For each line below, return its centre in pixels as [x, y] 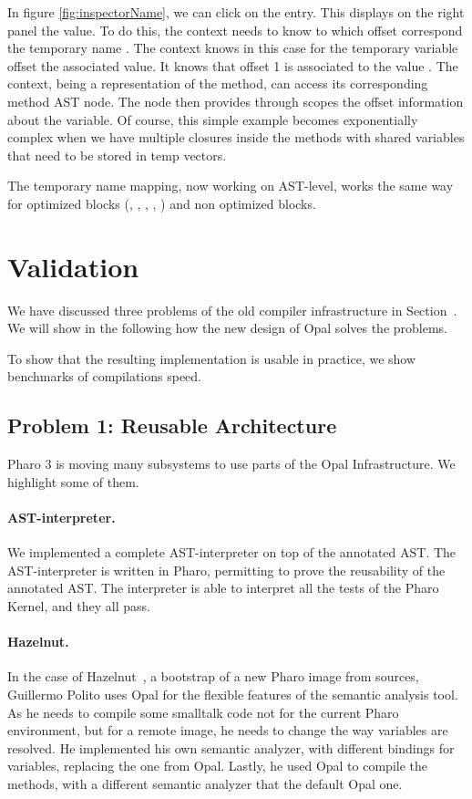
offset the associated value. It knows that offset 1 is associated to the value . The [233, 65]
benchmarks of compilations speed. [104, 376]
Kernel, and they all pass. [79, 606]
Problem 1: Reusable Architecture [172, 425]
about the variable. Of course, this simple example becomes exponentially [213, 119]
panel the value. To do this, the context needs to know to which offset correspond [235, 30]
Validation [73, 266]
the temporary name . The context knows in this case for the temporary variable [233, 48]
